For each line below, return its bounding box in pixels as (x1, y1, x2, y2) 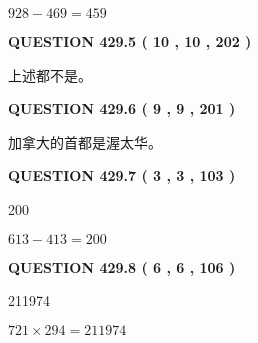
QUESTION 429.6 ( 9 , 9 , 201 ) (8, 98, 236, 119)
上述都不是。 (8, 64, 92, 85)
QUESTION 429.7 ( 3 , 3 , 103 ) (8, 165, 236, 186)
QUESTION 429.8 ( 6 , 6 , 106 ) (8, 256, 236, 277)
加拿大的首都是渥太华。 (8, 131, 162, 152)
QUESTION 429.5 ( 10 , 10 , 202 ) (8, 31, 252, 51)
